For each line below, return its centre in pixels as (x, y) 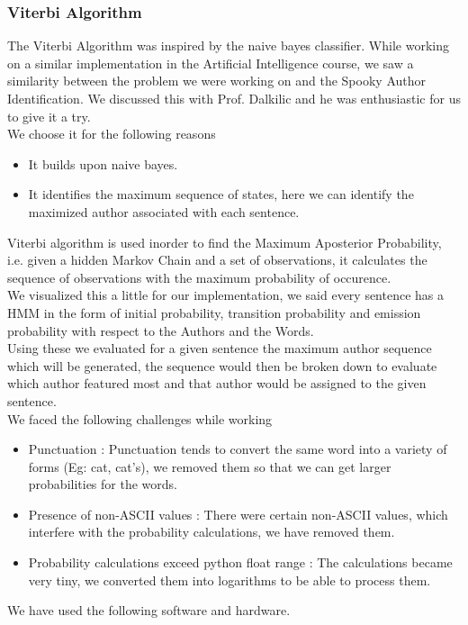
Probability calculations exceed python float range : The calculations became (240, 562)
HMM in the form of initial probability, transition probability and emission (214, 312)
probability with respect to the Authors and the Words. (161, 330)
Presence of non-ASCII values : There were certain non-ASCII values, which (238, 514)
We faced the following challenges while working (140, 418)
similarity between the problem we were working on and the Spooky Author (216, 81)
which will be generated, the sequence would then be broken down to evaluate (222, 365)
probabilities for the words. (103, 484)
